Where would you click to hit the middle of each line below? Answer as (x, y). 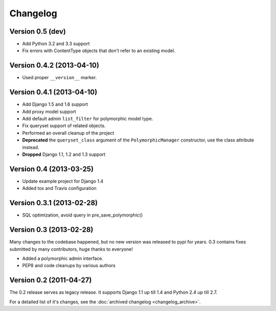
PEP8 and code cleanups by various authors (69, 266)
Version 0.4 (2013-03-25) (52, 169)
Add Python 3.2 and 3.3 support (56, 44)
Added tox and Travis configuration (59, 188)
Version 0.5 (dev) (38, 31)
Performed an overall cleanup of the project (68, 133)
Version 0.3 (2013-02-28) (51, 230)
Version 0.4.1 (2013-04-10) (53, 92)
